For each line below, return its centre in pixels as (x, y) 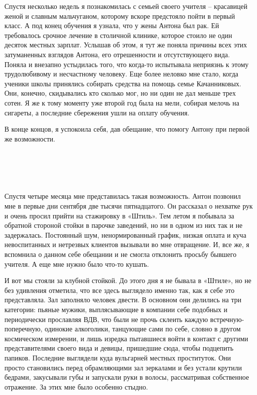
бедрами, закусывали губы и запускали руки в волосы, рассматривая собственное (127, 377)
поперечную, (23, 329)
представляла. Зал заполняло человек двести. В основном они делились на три (123, 300)
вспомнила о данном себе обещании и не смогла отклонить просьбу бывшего (121, 254)
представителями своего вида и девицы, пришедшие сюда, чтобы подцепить (119, 348)
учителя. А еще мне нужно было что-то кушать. (77, 264)
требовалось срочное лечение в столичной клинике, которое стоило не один (118, 35)
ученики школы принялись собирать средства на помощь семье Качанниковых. (123, 83)
